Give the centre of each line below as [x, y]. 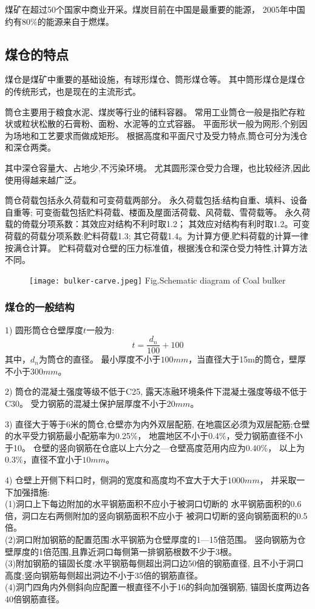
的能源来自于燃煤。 [76, 21]
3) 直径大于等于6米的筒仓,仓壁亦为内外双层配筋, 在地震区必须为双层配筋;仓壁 [157, 424]
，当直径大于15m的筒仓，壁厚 [247, 359]
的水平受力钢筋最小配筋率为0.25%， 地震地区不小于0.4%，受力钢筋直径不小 [154, 436]
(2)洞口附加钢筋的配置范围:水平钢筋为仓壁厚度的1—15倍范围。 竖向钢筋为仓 [155, 539]
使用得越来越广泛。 [43, 179]
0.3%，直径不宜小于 [44, 459]
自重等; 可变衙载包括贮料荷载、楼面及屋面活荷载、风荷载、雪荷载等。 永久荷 [158, 212]
